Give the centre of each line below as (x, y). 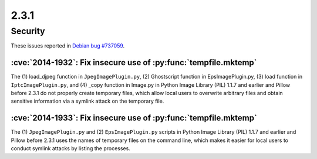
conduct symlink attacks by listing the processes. (70, 148)
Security (28, 31)
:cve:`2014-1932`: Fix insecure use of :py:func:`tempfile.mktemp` (134, 62)
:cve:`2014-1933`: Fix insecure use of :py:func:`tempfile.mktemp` (134, 118)
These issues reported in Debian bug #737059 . (68, 46)
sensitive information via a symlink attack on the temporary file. (87, 101)
